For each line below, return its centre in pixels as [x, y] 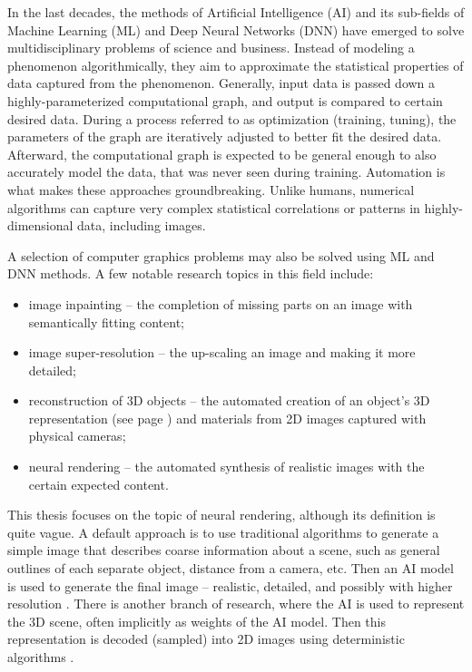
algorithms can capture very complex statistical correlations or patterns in [214, 207]
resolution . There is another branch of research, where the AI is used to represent [236, 604]
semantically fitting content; [106, 321]
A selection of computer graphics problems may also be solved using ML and [221, 255]
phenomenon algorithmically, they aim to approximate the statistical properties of [236, 65]
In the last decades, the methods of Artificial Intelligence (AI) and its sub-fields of [236, 12]
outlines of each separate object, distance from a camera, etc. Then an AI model [231, 568]
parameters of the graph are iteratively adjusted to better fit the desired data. [225, 136]
